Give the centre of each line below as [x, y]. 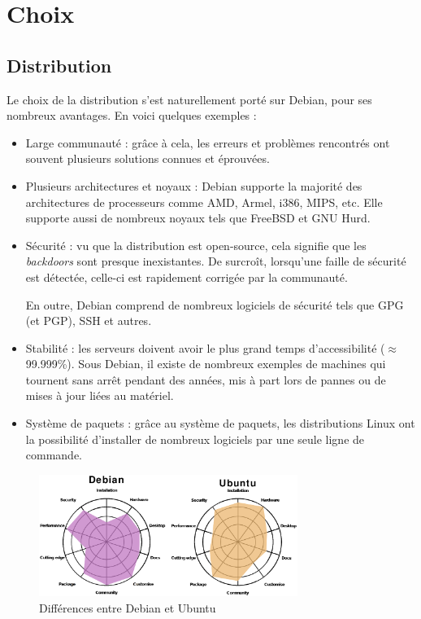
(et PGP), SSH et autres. [89, 320]
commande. [54, 455]
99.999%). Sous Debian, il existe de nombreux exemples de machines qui [206, 364]
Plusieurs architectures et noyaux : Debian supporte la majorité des [194, 185]
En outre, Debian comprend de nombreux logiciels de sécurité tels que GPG [215, 304]
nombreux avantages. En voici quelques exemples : [132, 115]
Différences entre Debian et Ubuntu [128, 607]
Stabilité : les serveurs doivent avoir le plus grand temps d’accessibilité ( [205, 347]
